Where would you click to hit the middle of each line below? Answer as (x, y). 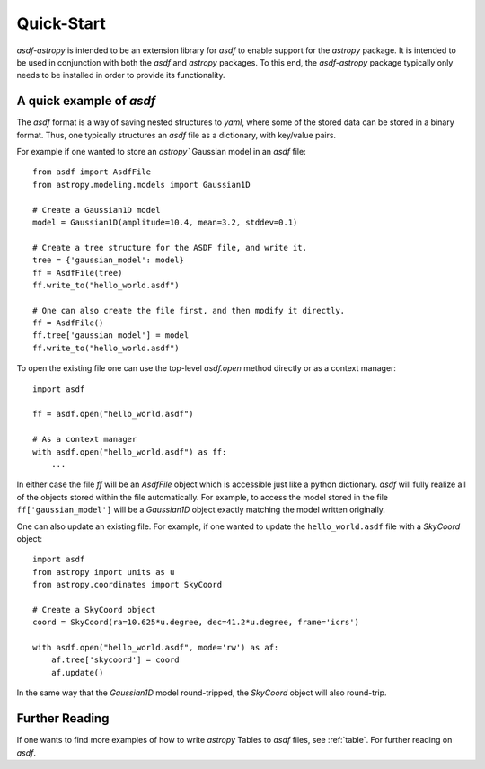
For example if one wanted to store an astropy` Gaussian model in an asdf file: (161, 152)
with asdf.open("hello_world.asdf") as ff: (130, 452)
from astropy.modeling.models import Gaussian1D (141, 185)
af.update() (77, 672)
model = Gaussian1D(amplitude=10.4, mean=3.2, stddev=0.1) (165, 222)
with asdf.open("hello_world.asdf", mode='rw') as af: (156, 648)
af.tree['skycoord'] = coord (115, 660)
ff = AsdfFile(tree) (78, 273)
